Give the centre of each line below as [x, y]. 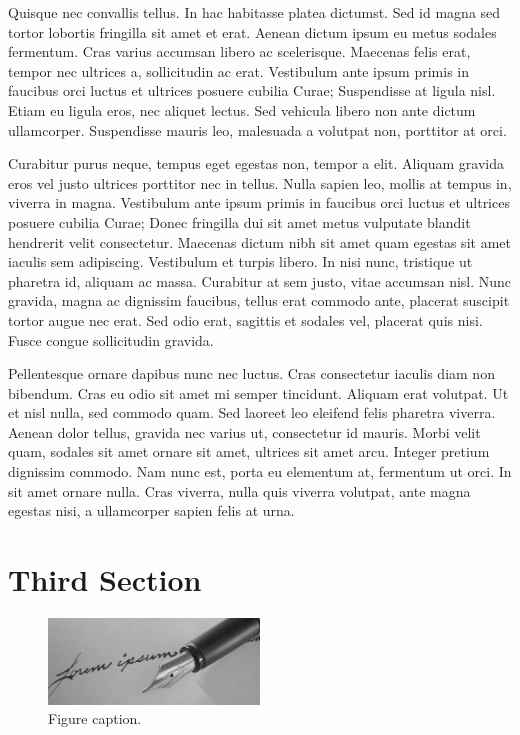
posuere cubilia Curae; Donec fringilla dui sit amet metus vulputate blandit [239, 221]
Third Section [105, 579]
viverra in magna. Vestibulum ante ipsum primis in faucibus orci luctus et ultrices [259, 202]
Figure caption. [95, 718]
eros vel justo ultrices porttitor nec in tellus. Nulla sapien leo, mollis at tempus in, [260, 182]
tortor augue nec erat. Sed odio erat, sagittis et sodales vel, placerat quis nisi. [245, 319]
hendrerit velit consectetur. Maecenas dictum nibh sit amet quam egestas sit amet [259, 241]
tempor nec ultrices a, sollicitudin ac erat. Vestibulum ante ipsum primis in [238, 70]
